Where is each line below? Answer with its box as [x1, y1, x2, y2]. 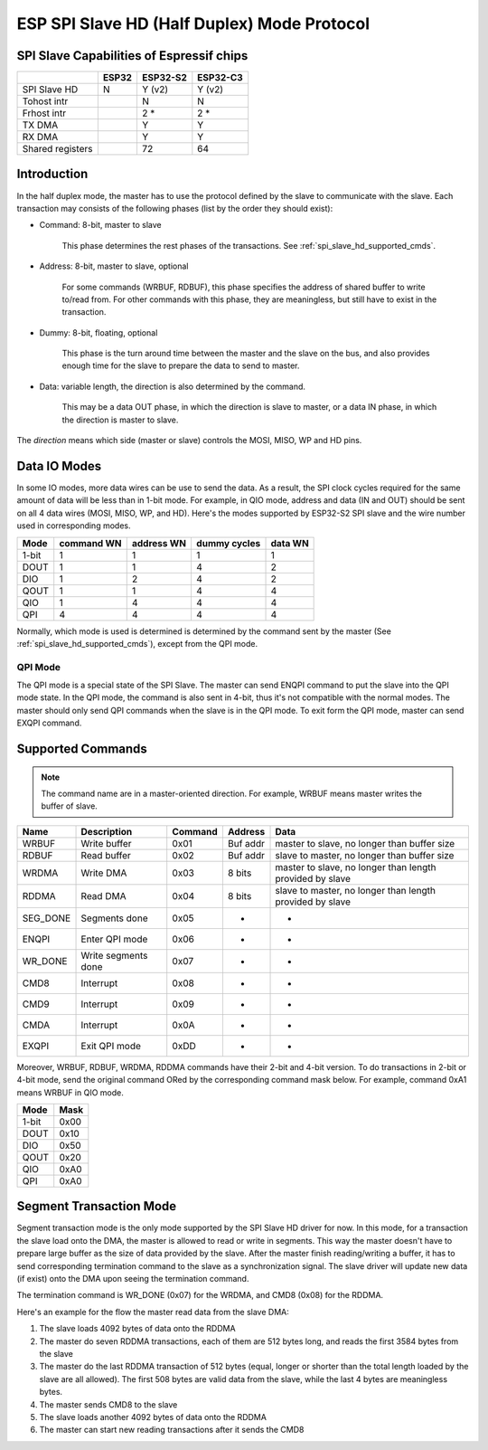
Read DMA [80, 889, 127, 902]
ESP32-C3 [197, 71, 243, 84]
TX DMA [22, 118, 59, 131]
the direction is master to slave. [61, 414, 179, 425]
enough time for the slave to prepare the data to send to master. [61, 360, 300, 371]
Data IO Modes [16, 458, 102, 474]
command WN [59, 536, 122, 549]
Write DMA [80, 867, 127, 879]
